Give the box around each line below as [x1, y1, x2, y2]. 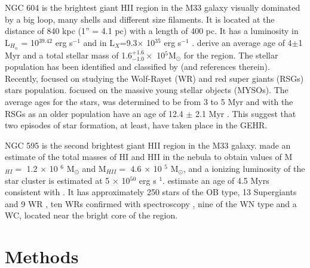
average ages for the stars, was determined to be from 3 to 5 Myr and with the [5, 96, 293, 108]
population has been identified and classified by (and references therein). [5, 60, 270, 73]
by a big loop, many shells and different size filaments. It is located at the [5, 13, 275, 25]
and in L [83, 36, 115, 48]
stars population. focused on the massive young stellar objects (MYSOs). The [5, 84, 288, 96]
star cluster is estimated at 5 [5, 174, 110, 186]
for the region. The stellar [183, 48, 278, 61]
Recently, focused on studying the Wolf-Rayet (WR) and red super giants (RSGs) [5, 72, 304, 84]
